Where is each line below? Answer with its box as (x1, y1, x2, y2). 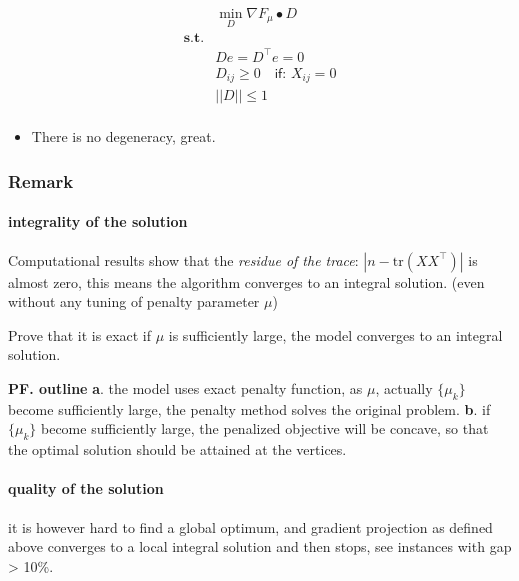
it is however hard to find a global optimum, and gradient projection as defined (8, 516, 493, 537)
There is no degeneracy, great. (31, 126, 216, 147)
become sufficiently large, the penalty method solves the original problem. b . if (8, 398, 491, 419)
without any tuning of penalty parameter (8, 291, 260, 312)
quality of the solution (8, 478, 164, 499)
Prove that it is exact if (8, 324, 152, 345)
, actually (375, 377, 433, 398)
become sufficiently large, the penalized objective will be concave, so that (41, 418, 489, 439)
